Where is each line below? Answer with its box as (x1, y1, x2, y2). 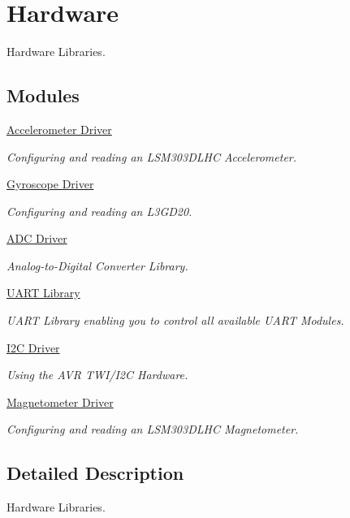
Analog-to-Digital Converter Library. (6, 257, 188, 274)
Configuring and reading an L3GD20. (6, 202, 192, 219)
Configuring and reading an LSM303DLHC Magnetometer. (6, 421, 299, 438)
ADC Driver (6, 230, 67, 247)
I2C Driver (6, 339, 60, 356)
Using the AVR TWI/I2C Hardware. (6, 366, 188, 383)
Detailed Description (6, 460, 184, 486)
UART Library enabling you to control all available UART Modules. (6, 312, 344, 329)
